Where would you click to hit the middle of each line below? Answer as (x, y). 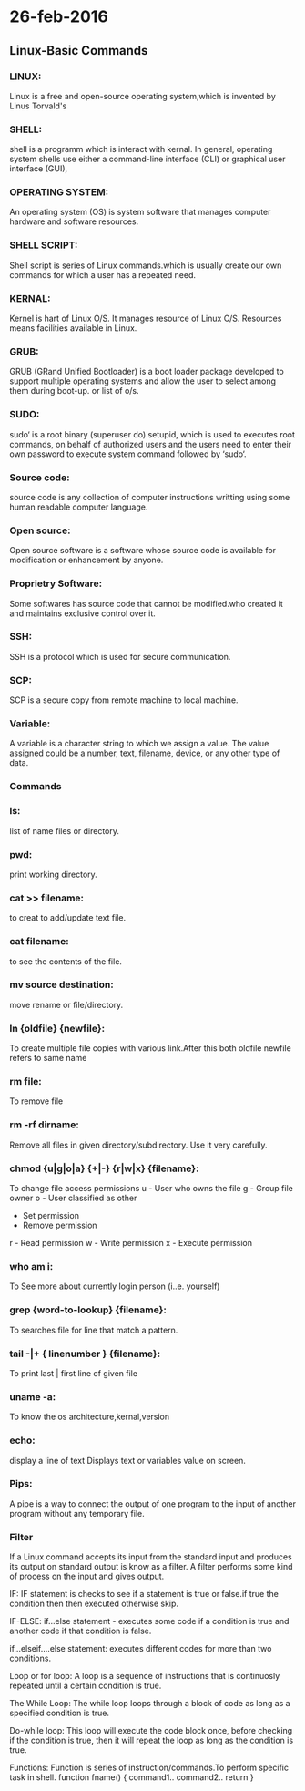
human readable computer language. (79, 507)
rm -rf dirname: (44, 1125)
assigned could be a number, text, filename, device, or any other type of (145, 753)
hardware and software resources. (74, 221)
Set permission (51, 1216)
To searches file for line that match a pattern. (94, 1330)
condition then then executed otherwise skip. (94, 1604)
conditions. (30, 1658)
